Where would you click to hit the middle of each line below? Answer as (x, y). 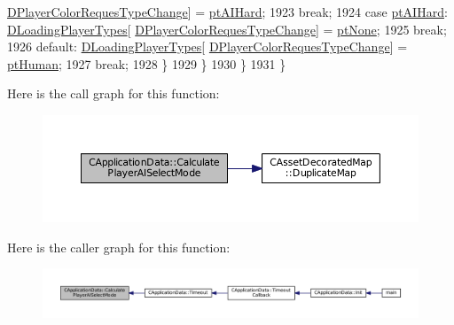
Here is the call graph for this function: (113, 93)
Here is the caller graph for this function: (119, 247)
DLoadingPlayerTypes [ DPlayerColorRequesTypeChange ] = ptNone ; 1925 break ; (227, 29)
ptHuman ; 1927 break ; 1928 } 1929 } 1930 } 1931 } (147, 63)
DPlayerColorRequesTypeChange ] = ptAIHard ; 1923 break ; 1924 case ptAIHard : (227, 12)
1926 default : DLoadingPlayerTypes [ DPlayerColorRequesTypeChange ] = (207, 46)
